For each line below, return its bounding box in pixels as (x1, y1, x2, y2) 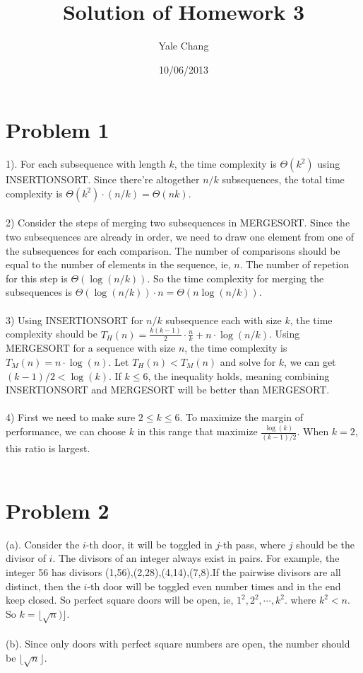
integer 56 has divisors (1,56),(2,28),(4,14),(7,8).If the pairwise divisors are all (6, 565, 341, 580)
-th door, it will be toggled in (85, 536, 213, 551)
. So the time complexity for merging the (147, 270, 324, 285)
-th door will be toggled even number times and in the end (87, 578, 341, 593)
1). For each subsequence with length (6, 156, 166, 171)
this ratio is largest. (6, 440, 90, 455)
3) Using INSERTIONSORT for (6, 312, 143, 327)
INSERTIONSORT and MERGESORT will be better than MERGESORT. (6, 382, 330, 397)
